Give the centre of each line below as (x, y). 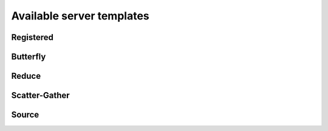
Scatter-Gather (40, 96)
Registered (32, 37)
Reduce (26, 76)
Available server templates (80, 16)
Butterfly (29, 57)
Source (25, 115)
